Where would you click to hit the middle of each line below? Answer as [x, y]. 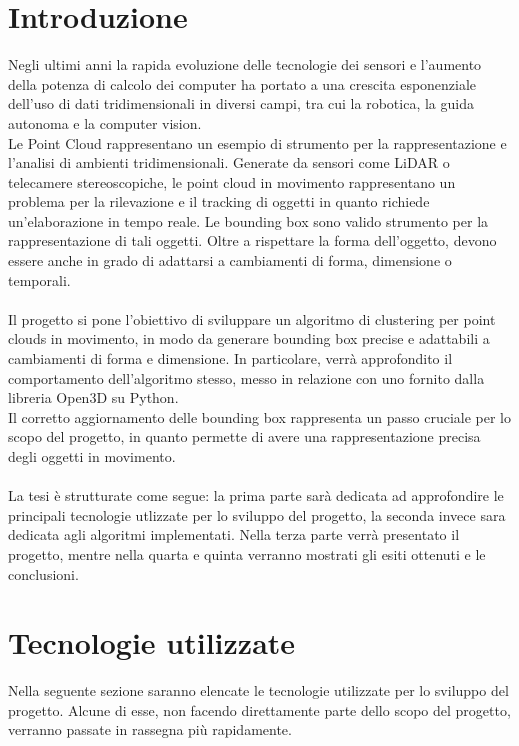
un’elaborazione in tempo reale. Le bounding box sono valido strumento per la [248, 220]
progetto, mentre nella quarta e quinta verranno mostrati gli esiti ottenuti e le [247, 553]
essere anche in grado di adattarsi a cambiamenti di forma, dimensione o [230, 260]
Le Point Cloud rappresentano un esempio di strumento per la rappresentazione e [257, 142]
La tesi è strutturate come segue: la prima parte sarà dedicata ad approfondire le [256, 495]
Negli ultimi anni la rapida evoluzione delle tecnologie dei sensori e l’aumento [245, 64]
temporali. [39, 279]
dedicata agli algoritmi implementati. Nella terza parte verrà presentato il [234, 534]
